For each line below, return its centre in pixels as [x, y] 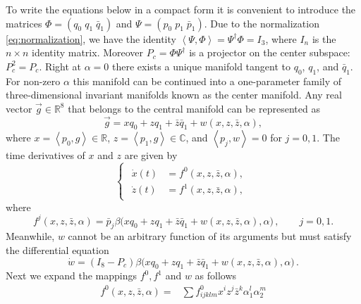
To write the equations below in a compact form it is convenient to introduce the [181, 9]
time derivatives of [45, 155]
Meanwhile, [30, 236]
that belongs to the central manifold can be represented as [194, 108]
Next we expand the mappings [71, 275]
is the [324, 38]
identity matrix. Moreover [88, 52]
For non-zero [33, 81]
